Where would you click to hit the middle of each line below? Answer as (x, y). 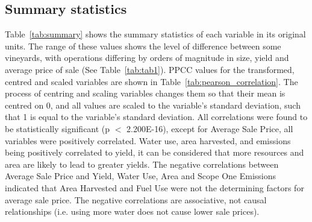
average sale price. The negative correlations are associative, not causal (136, 199)
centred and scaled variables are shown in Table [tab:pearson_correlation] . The (151, 81)
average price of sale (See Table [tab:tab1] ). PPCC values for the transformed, (150, 69)
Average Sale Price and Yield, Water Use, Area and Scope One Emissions (141, 176)
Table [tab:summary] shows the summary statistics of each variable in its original (155, 34)
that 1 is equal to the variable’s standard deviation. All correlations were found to (156, 117)
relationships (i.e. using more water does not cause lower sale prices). (132, 211)
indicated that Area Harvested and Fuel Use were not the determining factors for (154, 187)
